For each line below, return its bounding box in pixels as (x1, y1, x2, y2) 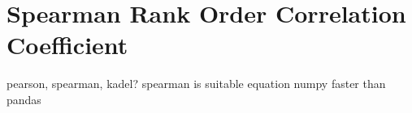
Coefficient (7, 28, 128, 61)
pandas (7, 90, 41, 107)
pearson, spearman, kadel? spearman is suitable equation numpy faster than (7, 75, 386, 92)
